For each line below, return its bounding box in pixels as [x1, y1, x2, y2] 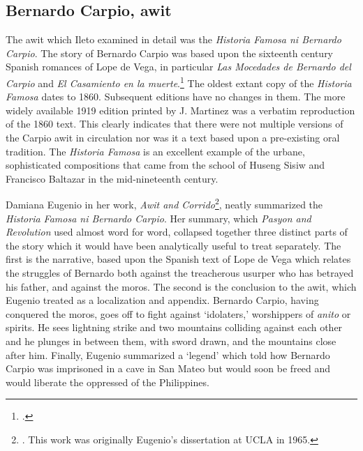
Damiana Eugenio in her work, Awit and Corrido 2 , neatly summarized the [6, 195, 323, 212]
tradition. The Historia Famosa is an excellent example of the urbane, [6, 144, 305, 158]
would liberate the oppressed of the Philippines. [6, 374, 209, 389]
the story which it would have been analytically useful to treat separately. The [6, 238, 341, 252]
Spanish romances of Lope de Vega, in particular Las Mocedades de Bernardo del [6, 59, 351, 74]
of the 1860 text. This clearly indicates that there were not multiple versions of [6, 116, 343, 131]
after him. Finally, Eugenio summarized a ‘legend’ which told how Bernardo [6, 347, 330, 362]
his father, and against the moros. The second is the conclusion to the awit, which [6, 279, 357, 293]
